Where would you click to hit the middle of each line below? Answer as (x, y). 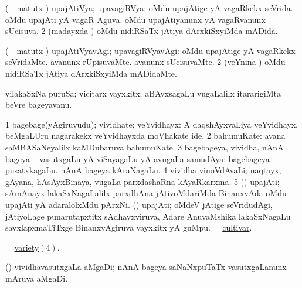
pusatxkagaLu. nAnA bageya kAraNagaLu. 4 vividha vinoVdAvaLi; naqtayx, (143, 170)
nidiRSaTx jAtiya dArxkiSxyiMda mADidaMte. (91, 73)
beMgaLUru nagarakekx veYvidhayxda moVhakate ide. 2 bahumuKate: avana (145, 136)
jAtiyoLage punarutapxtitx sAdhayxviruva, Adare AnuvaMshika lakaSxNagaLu (148, 216)
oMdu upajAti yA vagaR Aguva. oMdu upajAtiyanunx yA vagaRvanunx (135, 19)
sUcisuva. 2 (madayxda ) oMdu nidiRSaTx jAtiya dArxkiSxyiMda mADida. (142, 31)
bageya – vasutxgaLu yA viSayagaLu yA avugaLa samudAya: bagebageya (138, 158)
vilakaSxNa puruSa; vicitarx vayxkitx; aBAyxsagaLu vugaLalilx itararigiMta (143, 93)
